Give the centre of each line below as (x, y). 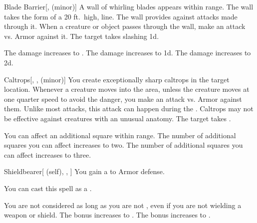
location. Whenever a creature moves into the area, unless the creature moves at (127, 89)
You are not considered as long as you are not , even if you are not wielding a (123, 205)
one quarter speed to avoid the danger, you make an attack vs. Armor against (123, 99)
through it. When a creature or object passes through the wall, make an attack (125, 26)
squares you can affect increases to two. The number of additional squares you (124, 145)
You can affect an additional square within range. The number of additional (120, 135)
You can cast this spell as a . (48, 188)
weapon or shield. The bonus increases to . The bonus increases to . (107, 215)
